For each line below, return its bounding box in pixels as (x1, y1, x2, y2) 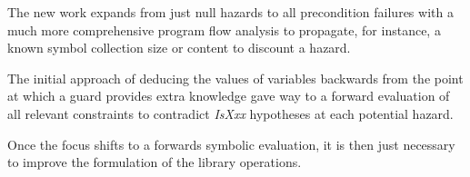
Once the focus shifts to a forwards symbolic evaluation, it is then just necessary (7, 134, 455, 153)
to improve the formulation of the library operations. (7, 152, 302, 172)
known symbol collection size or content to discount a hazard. (7, 38, 351, 57)
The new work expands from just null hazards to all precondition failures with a (7, 3, 454, 21)
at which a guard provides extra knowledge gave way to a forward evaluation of (7, 86, 450, 105)
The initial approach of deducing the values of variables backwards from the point (7, 68, 464, 87)
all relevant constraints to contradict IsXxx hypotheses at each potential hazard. (7, 103, 454, 123)
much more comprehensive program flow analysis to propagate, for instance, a (7, 20, 441, 39)
